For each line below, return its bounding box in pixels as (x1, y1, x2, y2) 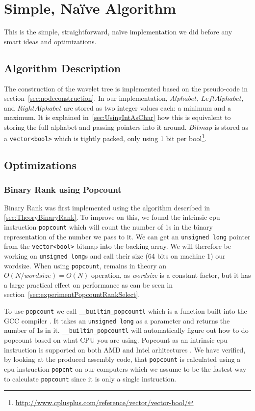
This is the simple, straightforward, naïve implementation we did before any (4, 27, 232, 37)
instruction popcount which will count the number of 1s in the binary (4, 221, 213, 232)
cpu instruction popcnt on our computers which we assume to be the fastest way (4, 363, 247, 374)
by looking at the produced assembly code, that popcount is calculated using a (4, 354, 241, 364)
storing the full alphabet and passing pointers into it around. (4, 121, 187, 132)
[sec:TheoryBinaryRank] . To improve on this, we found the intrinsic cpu (4, 212, 220, 222)
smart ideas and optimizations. (4, 36, 97, 46)
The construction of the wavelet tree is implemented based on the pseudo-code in (4, 83, 248, 93)
